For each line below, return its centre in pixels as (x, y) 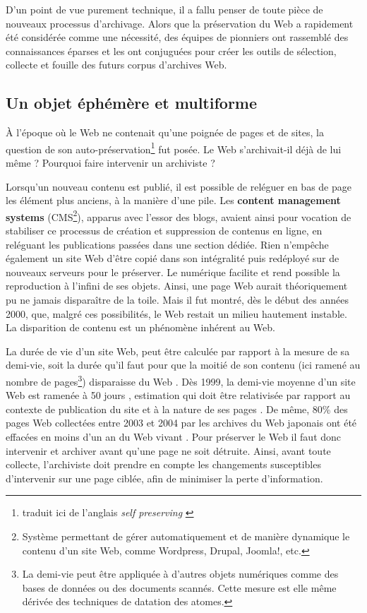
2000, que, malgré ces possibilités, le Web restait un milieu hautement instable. (176, 313)
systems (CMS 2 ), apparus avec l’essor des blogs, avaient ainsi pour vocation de (179, 215)
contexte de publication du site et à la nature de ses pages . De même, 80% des (177, 409)
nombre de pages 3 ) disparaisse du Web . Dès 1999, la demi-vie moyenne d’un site (181, 380)
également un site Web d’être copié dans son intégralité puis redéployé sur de (173, 258)
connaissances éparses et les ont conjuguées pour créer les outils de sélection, (171, 50)
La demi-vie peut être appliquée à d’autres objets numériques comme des (180, 574)
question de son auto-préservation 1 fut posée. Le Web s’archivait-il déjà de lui (174, 148)
